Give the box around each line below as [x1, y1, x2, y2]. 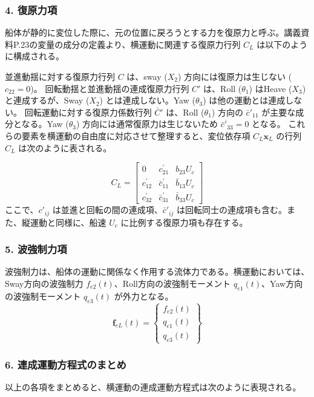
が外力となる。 [114, 289, 174, 302]
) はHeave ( [249, 82, 292, 94]
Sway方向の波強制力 [5, 277, 83, 289]
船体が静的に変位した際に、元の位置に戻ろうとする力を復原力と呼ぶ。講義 [5, 26, 301, 39]
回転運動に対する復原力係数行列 [24, 105, 152, 118]
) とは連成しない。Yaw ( [99, 94, 195, 107]
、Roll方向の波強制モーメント [114, 277, 231, 289]
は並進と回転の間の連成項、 [52, 203, 163, 216]
